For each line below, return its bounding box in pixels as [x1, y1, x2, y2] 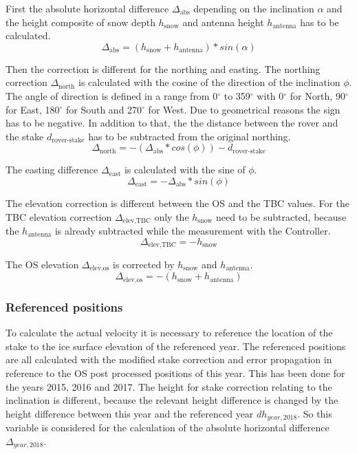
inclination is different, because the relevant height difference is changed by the [6, 393, 338, 407]
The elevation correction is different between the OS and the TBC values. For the [6, 195, 349, 210]
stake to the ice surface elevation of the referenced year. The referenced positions [6, 338, 346, 353]
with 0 [257, 88, 284, 102]
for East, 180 [6, 102, 60, 116]
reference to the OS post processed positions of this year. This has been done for [6, 365, 345, 380]
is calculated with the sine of [124, 162, 246, 177]
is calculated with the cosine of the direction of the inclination [78, 75, 340, 89]
